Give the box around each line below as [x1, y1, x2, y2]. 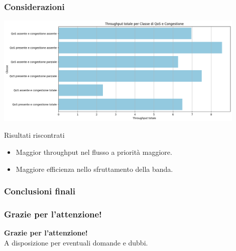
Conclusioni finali [4, 185, 75, 197]
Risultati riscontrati [4, 130, 65, 140]
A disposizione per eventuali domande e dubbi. [4, 237, 148, 247]
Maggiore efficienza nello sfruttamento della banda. [16, 163, 173, 174]
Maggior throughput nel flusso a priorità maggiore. [16, 147, 172, 157]
